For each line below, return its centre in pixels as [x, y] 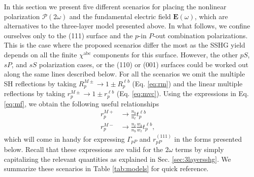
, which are [211, 16]
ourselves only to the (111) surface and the [68, 35]
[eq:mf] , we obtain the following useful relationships [81, 103]
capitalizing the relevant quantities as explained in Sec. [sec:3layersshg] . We [117, 159]
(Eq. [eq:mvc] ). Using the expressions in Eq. [183, 93]
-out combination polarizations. [200, 35]
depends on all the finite [41, 54]
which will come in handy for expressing [64, 139]
